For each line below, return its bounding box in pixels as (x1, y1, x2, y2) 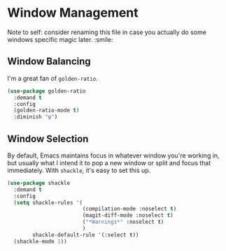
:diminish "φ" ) (13, 114, 58, 121)
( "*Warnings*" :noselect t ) (82, 218, 164, 226)
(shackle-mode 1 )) (13, 238, 68, 245)
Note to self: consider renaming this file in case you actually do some (7, 28, 206, 36)
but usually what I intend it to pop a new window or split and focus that (7, 158, 211, 167)
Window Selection (7, 132, 89, 144)
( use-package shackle (7, 179, 71, 186)
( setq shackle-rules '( (13, 199, 83, 206)
